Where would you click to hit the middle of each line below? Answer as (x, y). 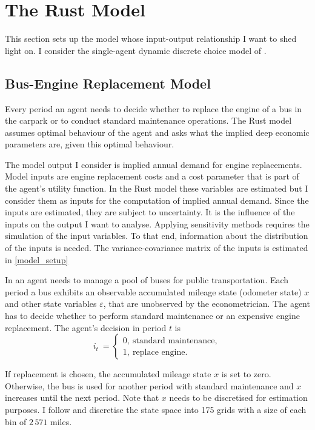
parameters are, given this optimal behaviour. (90, 144)
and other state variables (51, 304)
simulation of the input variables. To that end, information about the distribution (157, 236)
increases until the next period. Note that (82, 398)
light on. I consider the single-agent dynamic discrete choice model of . (136, 50)
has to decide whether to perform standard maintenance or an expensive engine (152, 316)
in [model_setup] (37, 259)
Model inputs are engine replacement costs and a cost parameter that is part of (152, 176)
